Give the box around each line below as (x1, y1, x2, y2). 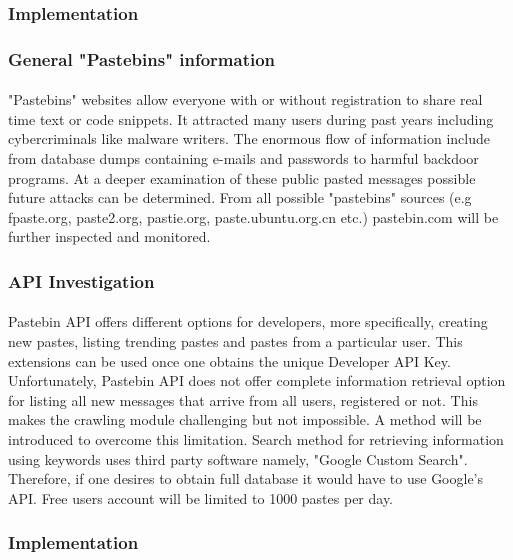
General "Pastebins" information (8, 46, 276, 71)
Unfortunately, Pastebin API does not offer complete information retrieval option (8, 370, 506, 391)
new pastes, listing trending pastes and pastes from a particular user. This (8, 331, 463, 352)
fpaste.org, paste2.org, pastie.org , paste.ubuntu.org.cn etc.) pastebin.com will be (8, 206, 499, 227)
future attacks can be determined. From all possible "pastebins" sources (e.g (8, 187, 472, 208)
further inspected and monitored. (8, 226, 211, 247)
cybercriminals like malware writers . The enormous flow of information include (8, 128, 490, 149)
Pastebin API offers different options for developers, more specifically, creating (8, 311, 488, 332)
